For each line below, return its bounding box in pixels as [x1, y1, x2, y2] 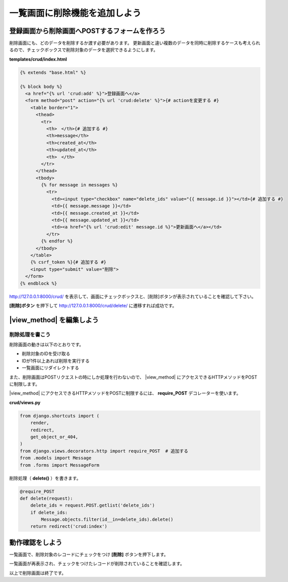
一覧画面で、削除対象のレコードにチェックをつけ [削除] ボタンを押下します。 [9, 551, 169, 557]
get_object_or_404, [30, 434, 79, 439]
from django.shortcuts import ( [20, 413, 100, 419]
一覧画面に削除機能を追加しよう [9, 8, 141, 19]
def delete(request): [20, 495, 73, 501]
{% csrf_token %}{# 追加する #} [30, 259, 106, 265]
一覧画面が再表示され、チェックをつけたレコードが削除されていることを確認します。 [9, 560, 185, 567]
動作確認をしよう [9, 538, 62, 547]
